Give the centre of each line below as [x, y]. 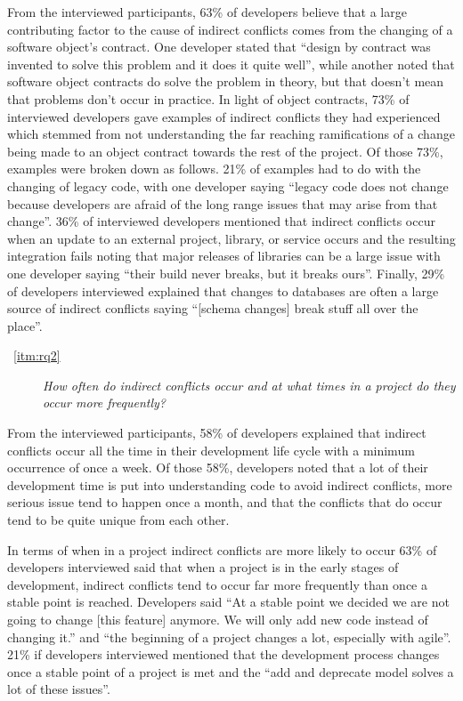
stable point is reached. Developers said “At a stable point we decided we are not [228, 602]
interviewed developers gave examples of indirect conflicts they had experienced [224, 116]
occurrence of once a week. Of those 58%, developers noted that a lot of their [218, 467]
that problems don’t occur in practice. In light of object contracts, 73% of [208, 98]
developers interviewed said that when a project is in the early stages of [203, 567]
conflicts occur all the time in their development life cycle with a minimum [211, 450]
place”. [25, 325]
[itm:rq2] [37, 355]
